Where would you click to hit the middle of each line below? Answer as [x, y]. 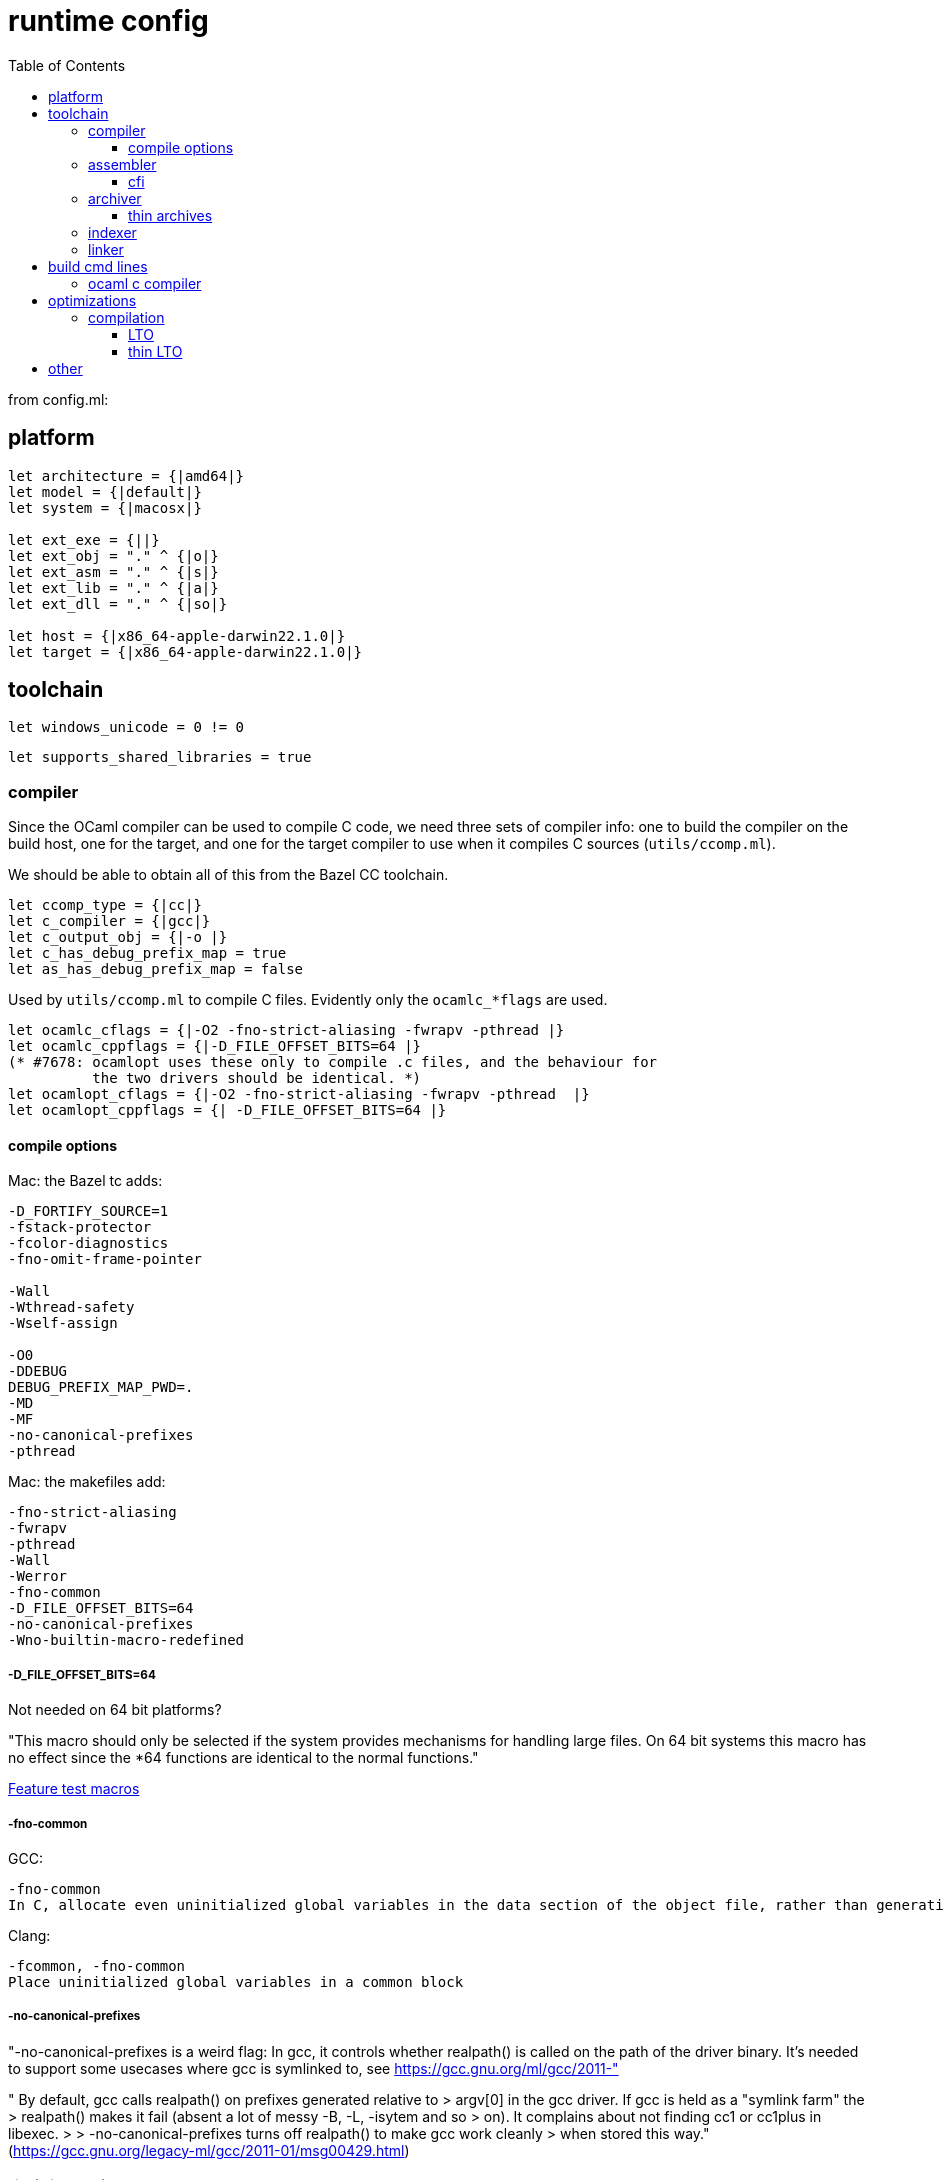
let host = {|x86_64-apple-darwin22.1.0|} [177, 635]
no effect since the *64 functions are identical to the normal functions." [243, 1758]
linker [106, 249]
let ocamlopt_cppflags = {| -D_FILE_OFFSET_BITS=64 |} [227, 1110]
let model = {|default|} [105, 491]
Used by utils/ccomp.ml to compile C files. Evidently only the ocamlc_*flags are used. [308, 1000]
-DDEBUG [38, 1371]
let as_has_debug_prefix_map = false [156, 969]
